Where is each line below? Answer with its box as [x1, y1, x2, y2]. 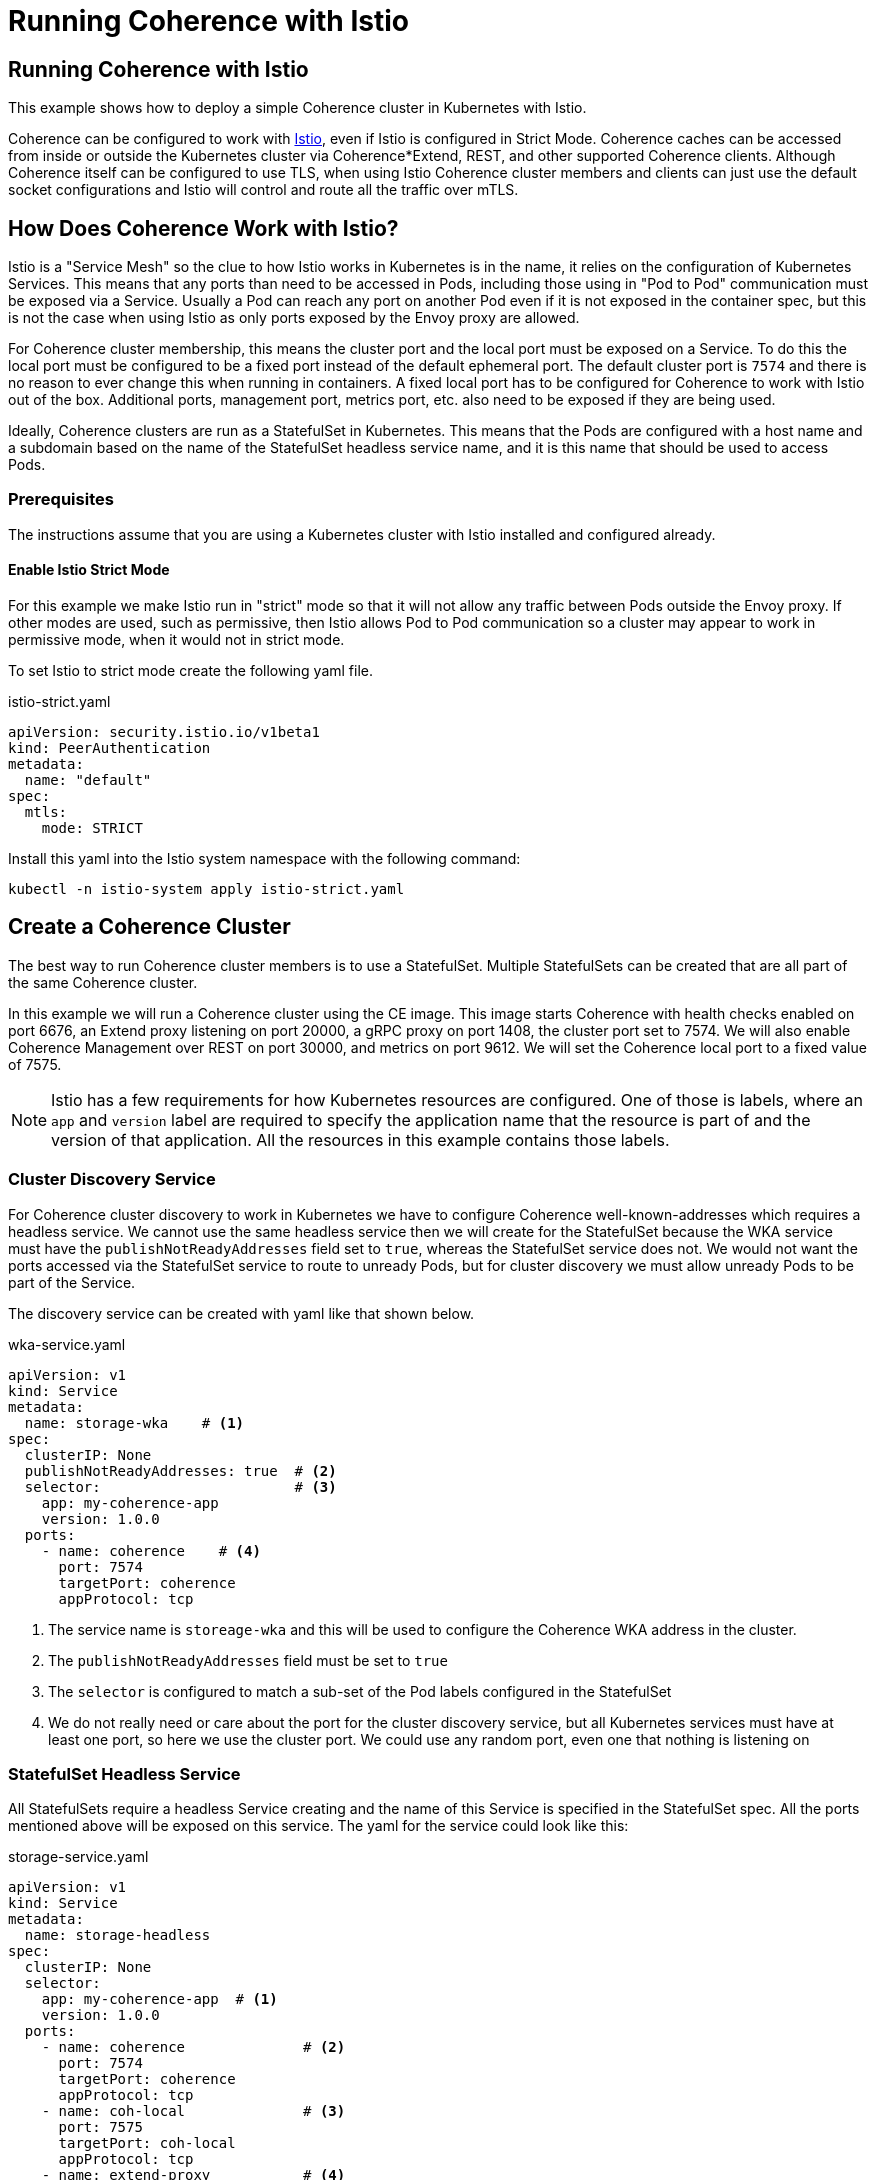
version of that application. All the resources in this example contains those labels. [51, 1129, 670, 1150]
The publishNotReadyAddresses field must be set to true [48, 1651, 448, 1669]
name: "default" [24, 771, 152, 788]
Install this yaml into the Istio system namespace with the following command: [8, 849, 521, 867]
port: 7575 [58, 2119, 143, 2136]
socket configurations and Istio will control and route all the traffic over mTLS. [8, 181, 519, 199]
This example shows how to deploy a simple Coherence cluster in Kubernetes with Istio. [8, 99, 587, 117]
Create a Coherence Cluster [8, 914, 291, 940]
